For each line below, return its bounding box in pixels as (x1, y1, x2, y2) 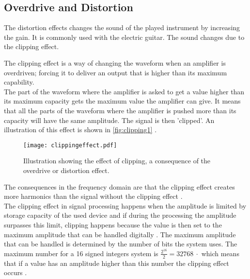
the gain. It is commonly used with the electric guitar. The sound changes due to (4, 32, 245, 42)
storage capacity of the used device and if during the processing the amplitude (4, 210, 236, 220)
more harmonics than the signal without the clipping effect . (4, 191, 183, 201)
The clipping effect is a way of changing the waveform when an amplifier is (4, 57, 226, 68)
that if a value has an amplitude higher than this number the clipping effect (4, 258, 229, 268)
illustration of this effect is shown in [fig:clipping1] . (4, 124, 157, 135)
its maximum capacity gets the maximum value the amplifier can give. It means (4, 96, 241, 106)
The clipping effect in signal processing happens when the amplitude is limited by (4, 200, 247, 210)
